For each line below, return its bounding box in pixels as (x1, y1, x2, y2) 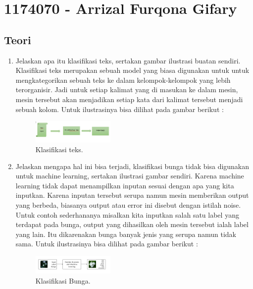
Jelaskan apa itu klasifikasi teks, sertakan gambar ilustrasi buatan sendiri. (15, 55, 241, 65)
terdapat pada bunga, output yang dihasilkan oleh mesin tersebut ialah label (15, 219, 249, 230)
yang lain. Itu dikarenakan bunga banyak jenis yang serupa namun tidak (15, 229, 236, 239)
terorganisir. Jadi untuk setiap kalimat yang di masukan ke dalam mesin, (15, 84, 238, 95)
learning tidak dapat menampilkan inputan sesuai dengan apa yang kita (15, 180, 234, 190)
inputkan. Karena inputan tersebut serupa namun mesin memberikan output (15, 190, 249, 200)
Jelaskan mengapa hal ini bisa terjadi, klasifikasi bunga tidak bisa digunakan (15, 161, 250, 171)
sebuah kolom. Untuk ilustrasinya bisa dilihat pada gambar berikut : (15, 104, 224, 114)
